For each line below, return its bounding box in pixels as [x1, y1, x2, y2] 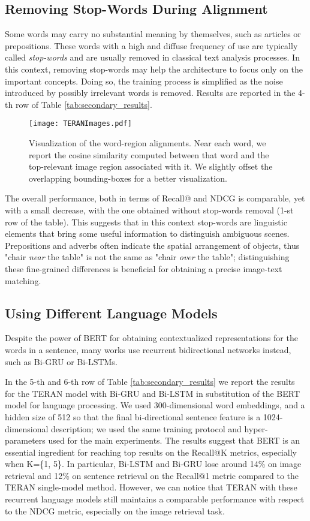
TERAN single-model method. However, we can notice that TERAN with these [5, 481, 297, 493]
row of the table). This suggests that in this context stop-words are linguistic [5, 215, 287, 228]
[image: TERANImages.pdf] [29, 119, 132, 128]
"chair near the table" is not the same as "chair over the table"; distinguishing [5, 251, 290, 263]
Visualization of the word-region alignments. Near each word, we [29, 137, 266, 149]
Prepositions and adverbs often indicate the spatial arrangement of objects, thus [5, 239, 300, 251]
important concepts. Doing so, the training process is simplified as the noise [5, 74, 283, 87]
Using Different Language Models [5, 303, 218, 322]
